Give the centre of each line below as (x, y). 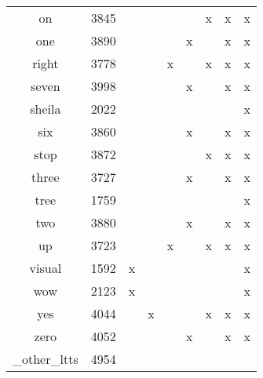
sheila (46, 109)
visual (46, 268)
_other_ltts (46, 359)
